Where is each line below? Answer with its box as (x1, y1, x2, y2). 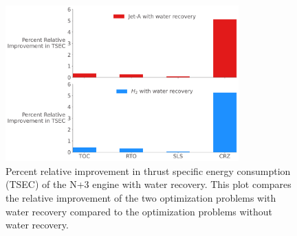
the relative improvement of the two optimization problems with (5, 191, 276, 204)
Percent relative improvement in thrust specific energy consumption (5, 163, 291, 178)
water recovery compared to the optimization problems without (5, 204, 272, 218)
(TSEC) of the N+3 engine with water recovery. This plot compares (5, 177, 291, 191)
